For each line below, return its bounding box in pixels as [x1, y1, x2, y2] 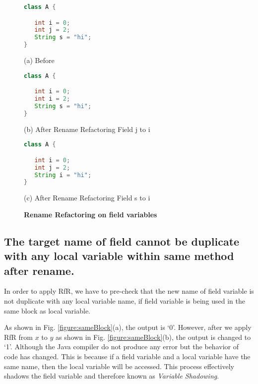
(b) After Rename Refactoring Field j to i [24, 124, 150, 134]
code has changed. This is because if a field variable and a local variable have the [4, 351, 251, 362]
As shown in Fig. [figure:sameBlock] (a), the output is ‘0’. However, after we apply [4, 322, 252, 332]
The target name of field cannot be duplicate [4, 233, 240, 249]
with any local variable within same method [4, 248, 234, 263]
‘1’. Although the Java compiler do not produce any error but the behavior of [4, 341, 239, 352]
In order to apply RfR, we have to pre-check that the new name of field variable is [4, 286, 254, 296]
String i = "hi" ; [34, 171, 92, 179]
